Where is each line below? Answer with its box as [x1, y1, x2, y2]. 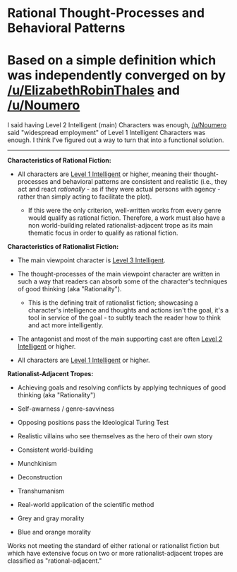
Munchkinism [17, 460, 57, 468]
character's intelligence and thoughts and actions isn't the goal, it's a [28, 306, 229, 315]
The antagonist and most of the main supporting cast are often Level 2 [17, 334, 223, 344]
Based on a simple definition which [7, 52, 217, 69]
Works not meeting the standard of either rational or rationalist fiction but [7, 542, 220, 550]
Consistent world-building [17, 445, 94, 454]
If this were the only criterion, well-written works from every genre [28, 206, 221, 215]
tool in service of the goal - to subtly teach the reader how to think [28, 313, 221, 322]
